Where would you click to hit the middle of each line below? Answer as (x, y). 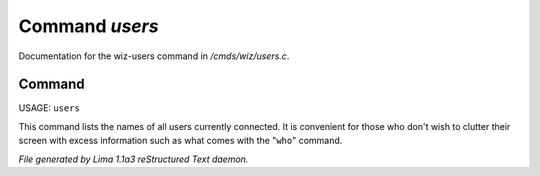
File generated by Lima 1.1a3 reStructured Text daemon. (133, 159)
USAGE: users (49, 108)
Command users (88, 26)
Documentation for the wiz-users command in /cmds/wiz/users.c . (154, 56)
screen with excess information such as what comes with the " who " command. (180, 141)
